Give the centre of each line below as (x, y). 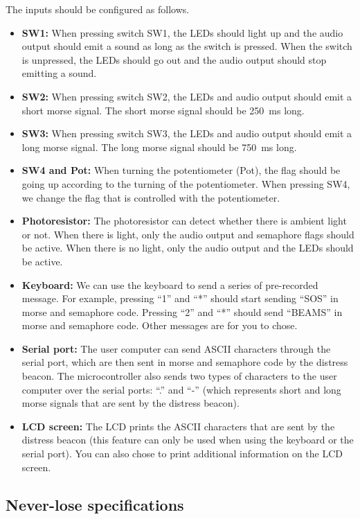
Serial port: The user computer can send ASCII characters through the (176, 348)
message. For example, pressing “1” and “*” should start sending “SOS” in (180, 298)
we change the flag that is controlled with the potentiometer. (151, 197)
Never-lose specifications (95, 504)
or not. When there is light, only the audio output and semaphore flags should (188, 234)
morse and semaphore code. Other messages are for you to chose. (160, 325)
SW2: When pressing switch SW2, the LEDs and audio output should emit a (187, 96)
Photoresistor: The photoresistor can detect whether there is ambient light (184, 221)
